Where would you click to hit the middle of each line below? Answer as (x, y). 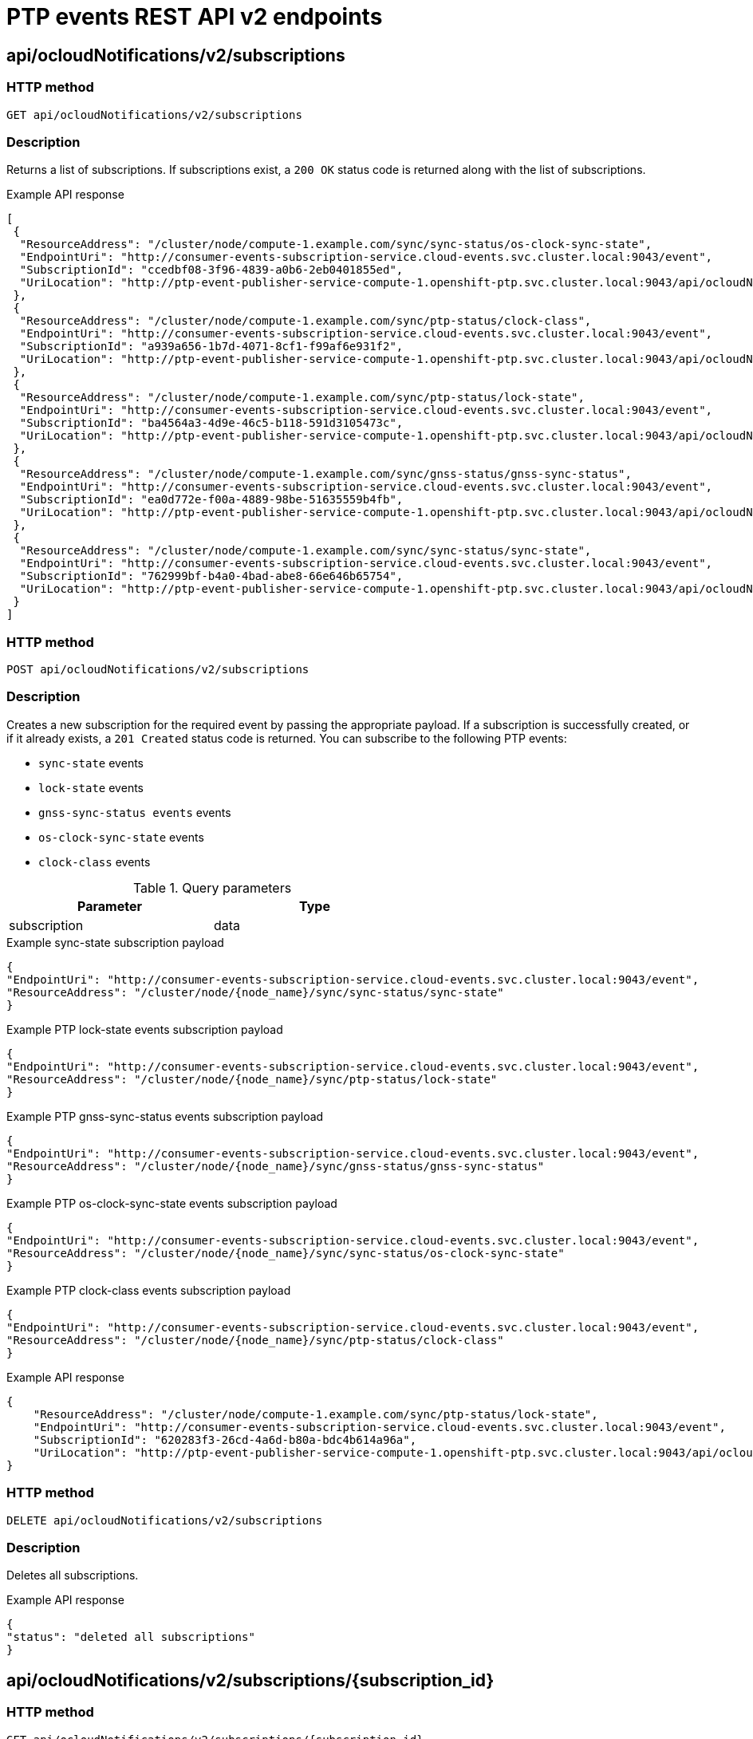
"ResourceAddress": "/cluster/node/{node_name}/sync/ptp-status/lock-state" (252, 1079)
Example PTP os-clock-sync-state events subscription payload (172, 1203)
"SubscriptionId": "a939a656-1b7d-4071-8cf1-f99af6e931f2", (211, 347)
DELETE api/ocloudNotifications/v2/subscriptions (165, 1520)
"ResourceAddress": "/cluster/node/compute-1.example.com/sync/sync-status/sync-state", (306, 551)
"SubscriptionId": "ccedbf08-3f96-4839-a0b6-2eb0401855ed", (211, 270)
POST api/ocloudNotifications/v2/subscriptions (158, 670)
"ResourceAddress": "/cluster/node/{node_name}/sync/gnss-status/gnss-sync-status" (276, 1166)
